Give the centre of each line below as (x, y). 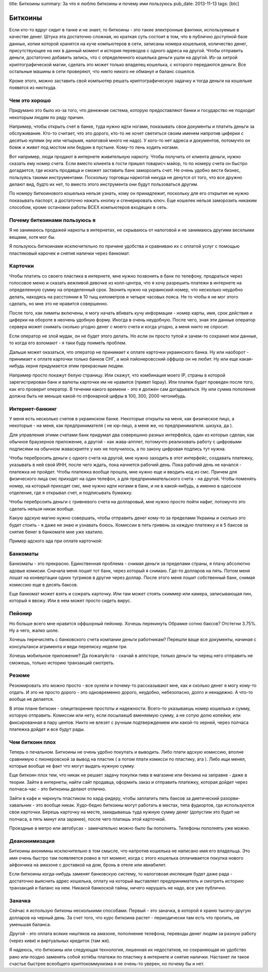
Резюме (19, 676)
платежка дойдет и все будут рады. (47, 729)
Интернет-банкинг (33, 409)
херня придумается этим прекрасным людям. (75, 366)
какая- (246, 359)
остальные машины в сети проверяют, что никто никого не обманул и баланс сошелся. (102, 72)
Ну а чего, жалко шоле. (34, 630)
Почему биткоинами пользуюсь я (52, 220)
